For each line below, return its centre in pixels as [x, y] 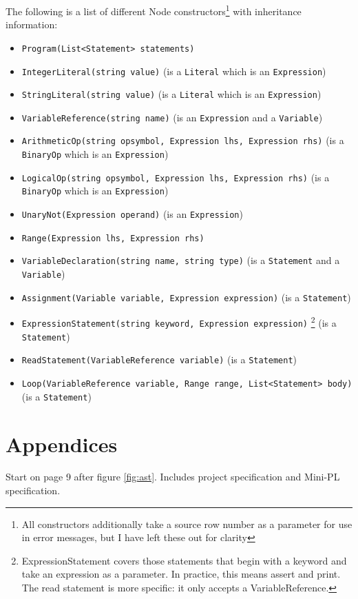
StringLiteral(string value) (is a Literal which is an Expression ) [171, 94]
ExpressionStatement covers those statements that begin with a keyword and [184, 560]
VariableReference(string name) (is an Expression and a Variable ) [172, 117]
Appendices [62, 444]
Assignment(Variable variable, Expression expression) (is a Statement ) [186, 297]
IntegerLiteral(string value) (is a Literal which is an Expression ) [174, 71]
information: [32, 24]
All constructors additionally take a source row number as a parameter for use [187, 524]
